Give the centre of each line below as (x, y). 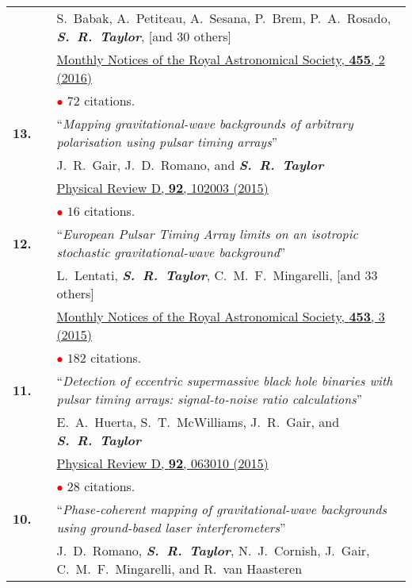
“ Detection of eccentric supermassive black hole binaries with (225, 380)
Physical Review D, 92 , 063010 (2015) (162, 463)
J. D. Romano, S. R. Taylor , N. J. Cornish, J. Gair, (213, 550)
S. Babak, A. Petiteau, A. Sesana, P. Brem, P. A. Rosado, (224, 18)
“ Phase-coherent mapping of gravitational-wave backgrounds (222, 509)
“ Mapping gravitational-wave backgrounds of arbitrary (205, 123)
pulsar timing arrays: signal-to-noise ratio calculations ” (210, 399)
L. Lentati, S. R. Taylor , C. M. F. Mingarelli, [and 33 (217, 275)
